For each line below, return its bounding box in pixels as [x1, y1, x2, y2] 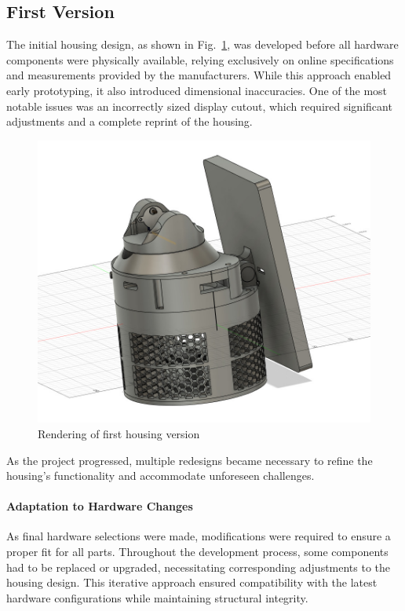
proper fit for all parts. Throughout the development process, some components [6, 543, 389, 560]
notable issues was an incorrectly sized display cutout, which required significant [6, 97, 392, 114]
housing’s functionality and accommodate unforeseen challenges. [6, 467, 315, 484]
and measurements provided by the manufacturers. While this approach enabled [6, 67, 392, 83]
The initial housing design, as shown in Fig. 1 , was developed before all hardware [6, 36, 399, 53]
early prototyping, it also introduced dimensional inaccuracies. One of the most [6, 82, 388, 98]
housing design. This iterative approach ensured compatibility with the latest [6, 574, 378, 591]
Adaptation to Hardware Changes [6, 498, 193, 514]
